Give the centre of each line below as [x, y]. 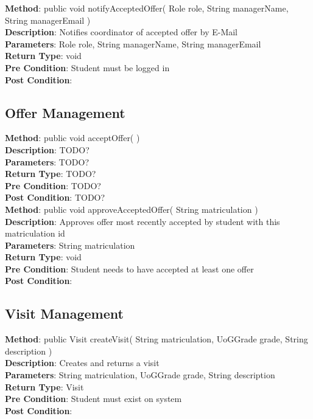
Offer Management [65, 112]
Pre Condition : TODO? [53, 185]
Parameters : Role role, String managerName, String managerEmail [133, 43]
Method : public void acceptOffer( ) [72, 138]
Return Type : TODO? [51, 174]
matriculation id [35, 233]
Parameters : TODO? [47, 161]
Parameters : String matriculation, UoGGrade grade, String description [140, 375]
